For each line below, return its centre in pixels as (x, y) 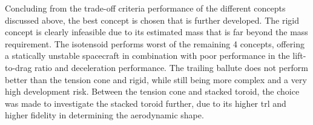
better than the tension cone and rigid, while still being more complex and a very (156, 79)
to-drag (18, 67)
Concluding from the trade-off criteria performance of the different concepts (145, 8)
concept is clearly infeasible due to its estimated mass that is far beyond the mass (156, 32)
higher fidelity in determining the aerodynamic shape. (104, 115)
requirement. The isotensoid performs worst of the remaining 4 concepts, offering (155, 43)
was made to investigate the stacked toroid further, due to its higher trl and (146, 103)
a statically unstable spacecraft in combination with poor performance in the (147, 56)
